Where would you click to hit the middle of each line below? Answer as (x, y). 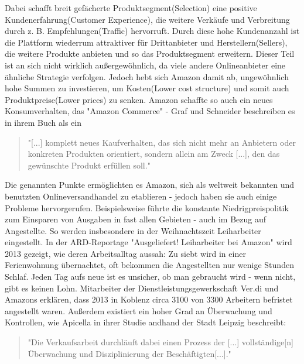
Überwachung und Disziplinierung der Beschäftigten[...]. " (129, 353)
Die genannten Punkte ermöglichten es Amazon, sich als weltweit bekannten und (150, 185)
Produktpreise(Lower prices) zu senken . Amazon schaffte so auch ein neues (139, 99)
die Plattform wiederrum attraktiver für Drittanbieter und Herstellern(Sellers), (146, 42)
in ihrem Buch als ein (43, 122)
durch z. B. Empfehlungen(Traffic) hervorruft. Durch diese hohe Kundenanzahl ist (152, 31)
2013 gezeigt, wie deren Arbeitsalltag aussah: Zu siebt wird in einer (125, 253)
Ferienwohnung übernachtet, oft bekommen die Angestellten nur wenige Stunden (149, 265)
